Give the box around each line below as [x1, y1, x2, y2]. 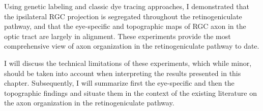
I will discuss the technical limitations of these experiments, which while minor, [4, 57, 252, 68]
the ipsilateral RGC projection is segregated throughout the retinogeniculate [4, 11, 242, 21]
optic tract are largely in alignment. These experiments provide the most [4, 30, 231, 41]
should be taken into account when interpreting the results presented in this [4, 67, 241, 78]
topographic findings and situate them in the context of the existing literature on [4, 87, 257, 98]
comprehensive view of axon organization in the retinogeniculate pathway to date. [4, 41, 259, 51]
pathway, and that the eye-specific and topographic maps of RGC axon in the [4, 21, 246, 31]
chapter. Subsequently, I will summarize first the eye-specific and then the [4, 78, 235, 88]
